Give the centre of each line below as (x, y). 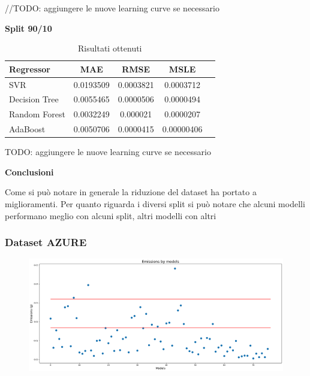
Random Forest (37, 114)
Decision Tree (34, 99)
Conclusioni (29, 172)
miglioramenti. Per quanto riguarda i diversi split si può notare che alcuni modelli (155, 204)
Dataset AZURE (46, 242)
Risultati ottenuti (110, 48)
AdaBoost (27, 129)
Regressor (30, 69)
